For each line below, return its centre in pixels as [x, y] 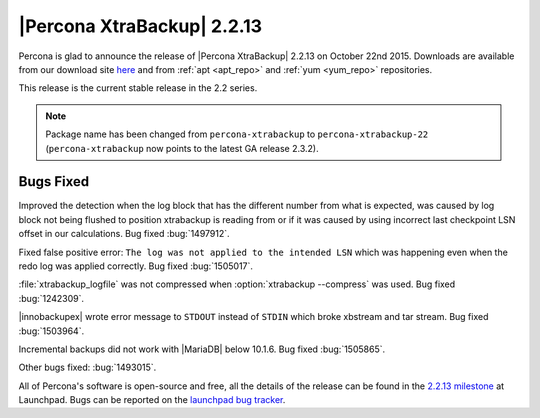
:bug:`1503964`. [51, 331]
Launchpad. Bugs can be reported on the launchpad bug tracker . [152, 400]
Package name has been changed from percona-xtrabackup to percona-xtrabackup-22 [237, 134]
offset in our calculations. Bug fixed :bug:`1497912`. [124, 234]
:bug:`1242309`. [51, 298]
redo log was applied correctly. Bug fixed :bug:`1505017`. [136, 266]
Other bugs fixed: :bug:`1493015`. [87, 367]
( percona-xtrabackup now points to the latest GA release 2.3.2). [182, 148]
